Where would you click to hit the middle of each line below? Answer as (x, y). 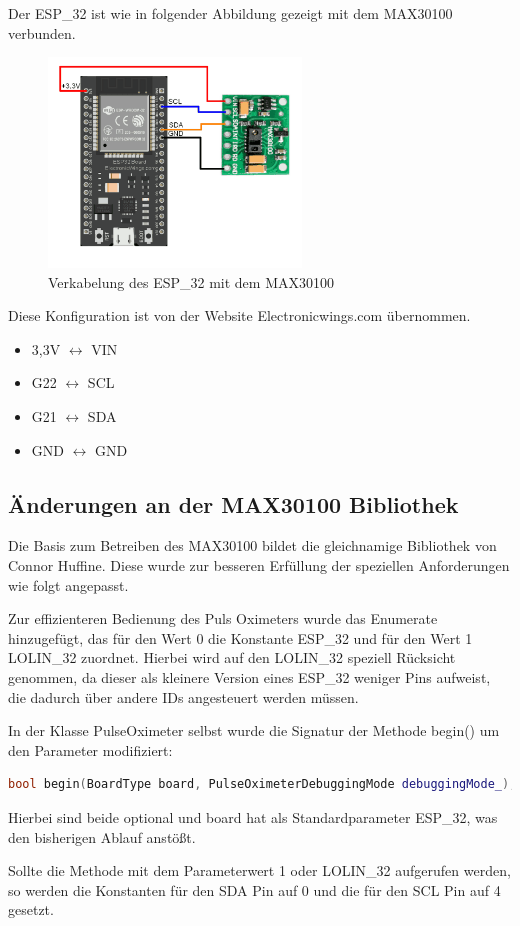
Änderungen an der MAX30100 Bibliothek (233, 503)
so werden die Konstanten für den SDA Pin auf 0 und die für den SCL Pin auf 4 (254, 889)
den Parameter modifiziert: (90, 749)
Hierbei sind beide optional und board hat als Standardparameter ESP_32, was (253, 816)
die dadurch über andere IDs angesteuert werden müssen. (183, 696)
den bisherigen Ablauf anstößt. (102, 836)
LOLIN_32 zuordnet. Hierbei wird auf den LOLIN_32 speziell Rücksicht (232, 657)
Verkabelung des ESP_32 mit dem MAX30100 (191, 281)
